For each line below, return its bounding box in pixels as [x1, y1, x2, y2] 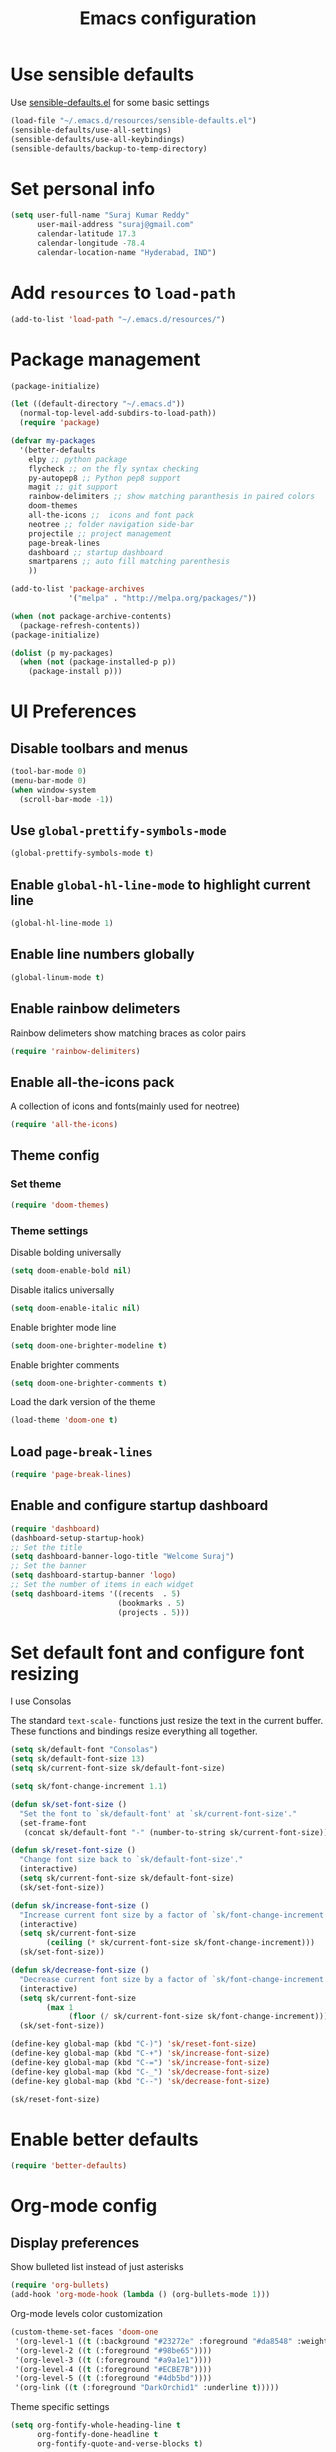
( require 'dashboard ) [10, 1523, 101, 1534]
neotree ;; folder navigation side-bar [28, 519, 195, 529]
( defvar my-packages [10, 436, 97, 446]
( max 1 [46, 2002, 74, 2012]
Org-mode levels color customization [10, 2308, 163, 2320]
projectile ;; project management [28, 528, 172, 539]
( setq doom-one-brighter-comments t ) [10, 1378, 168, 1388]
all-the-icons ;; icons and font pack [28, 510, 195, 520]
